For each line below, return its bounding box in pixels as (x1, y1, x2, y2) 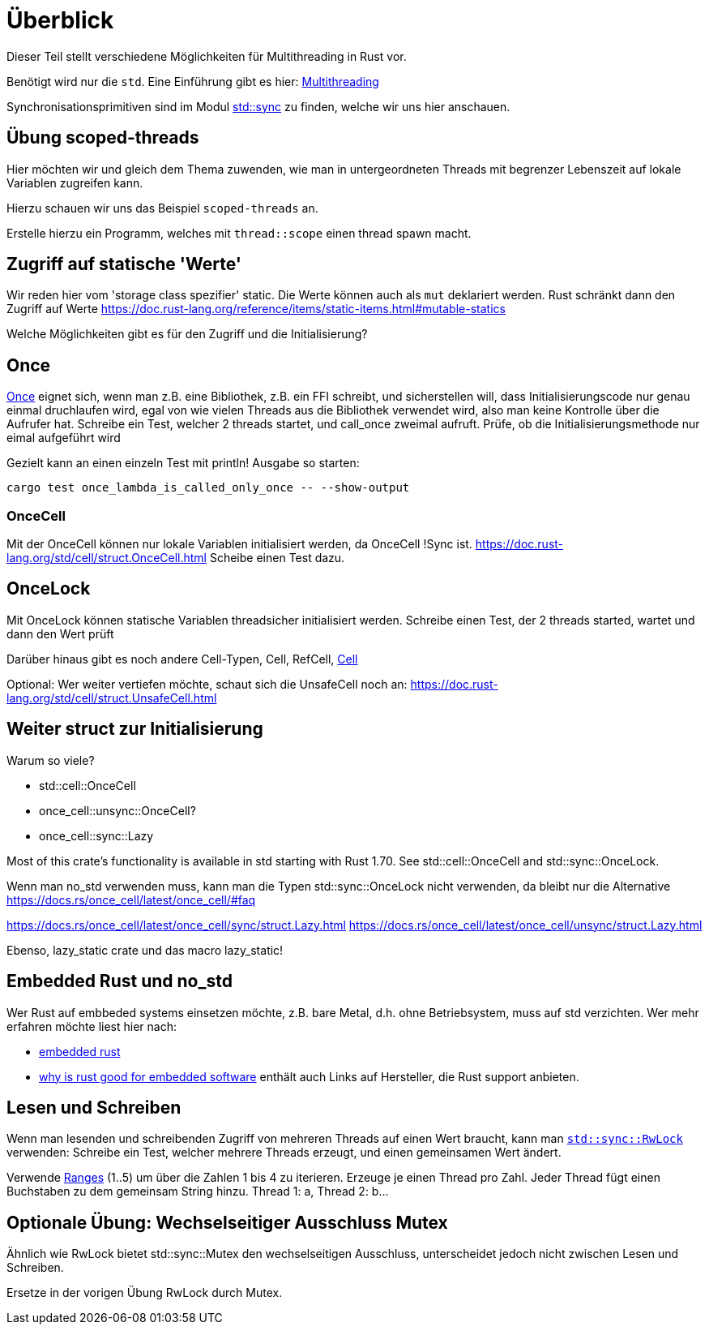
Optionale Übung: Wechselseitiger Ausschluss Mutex (6, 1212, 448, 1233)
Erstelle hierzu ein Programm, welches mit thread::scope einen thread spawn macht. (6, 225, 472, 240)
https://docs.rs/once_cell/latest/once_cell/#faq (6, 892, 256, 907)
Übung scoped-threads (6, 127, 199, 148)
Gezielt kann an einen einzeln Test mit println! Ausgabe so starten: (6, 456, 360, 470)
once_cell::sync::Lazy (39, 828, 154, 843)
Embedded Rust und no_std (6, 971, 233, 992)
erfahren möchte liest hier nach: (6, 1019, 177, 1033)
